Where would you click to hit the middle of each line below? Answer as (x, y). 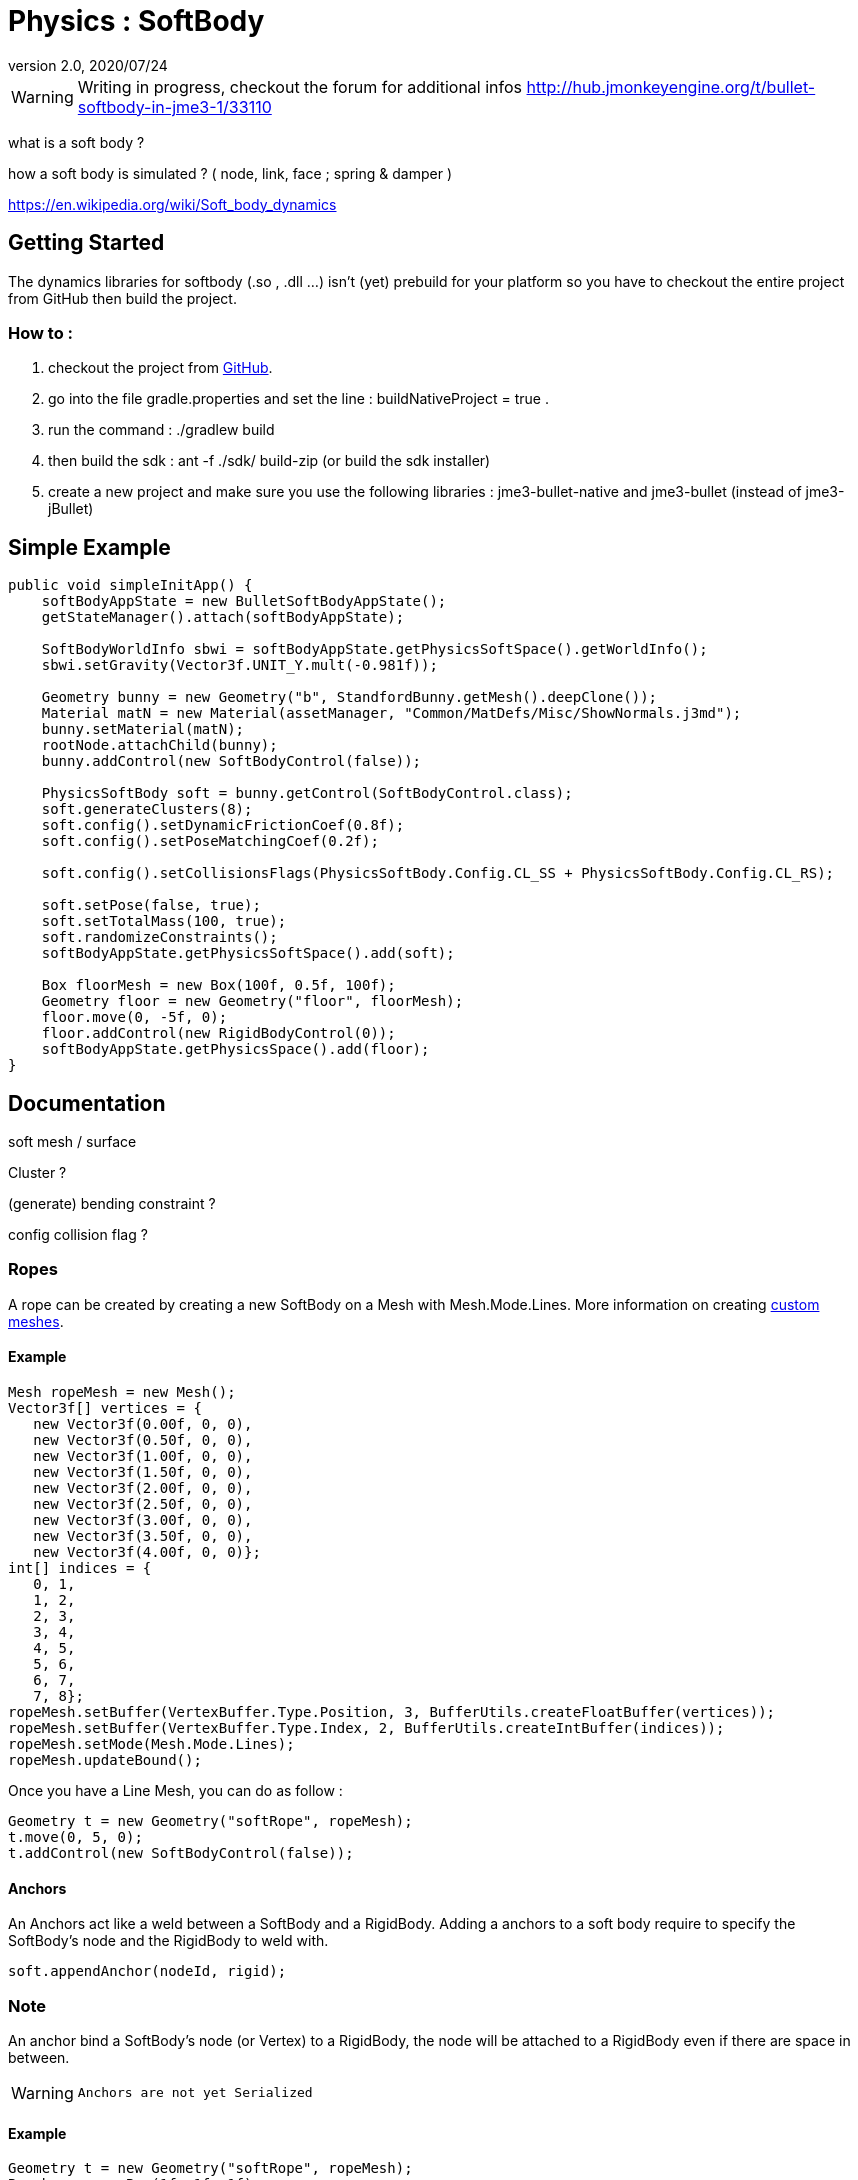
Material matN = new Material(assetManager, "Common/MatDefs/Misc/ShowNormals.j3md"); (391, 713)
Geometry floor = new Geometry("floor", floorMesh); (252, 1001)
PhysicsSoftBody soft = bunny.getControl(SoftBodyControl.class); (307, 793)
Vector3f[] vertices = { (105, 1408)
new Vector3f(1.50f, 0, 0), (143, 1472)
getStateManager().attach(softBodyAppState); (223, 617)
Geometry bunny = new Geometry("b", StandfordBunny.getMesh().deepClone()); (349, 697)
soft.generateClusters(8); (147, 809)
